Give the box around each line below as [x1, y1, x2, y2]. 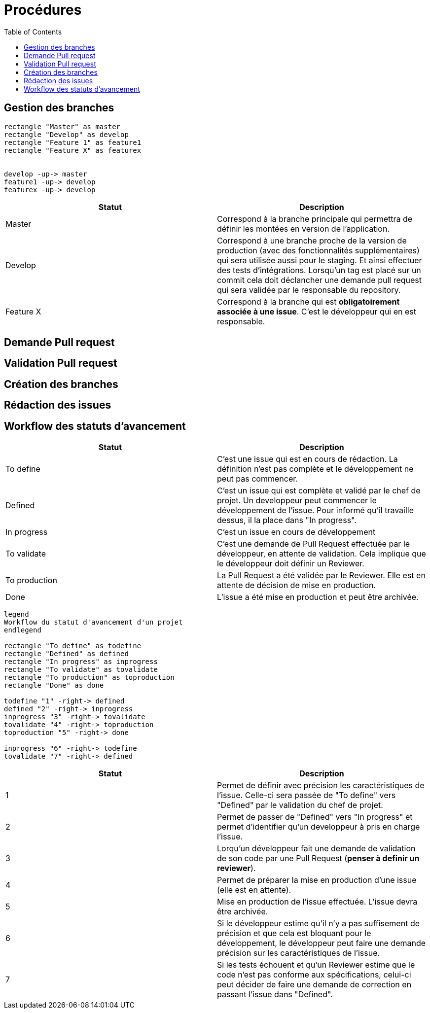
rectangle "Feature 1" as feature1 [4, 138, 142, 146]
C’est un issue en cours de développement [217, 527, 376, 537]
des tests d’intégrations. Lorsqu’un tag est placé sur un [217, 265, 421, 275]
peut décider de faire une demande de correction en [217, 979, 412, 990]
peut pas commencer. [217, 474, 298, 484]
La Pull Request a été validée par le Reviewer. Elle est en [217, 570, 426, 581]
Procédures [4, 1, 82, 18]
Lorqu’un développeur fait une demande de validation [217, 843, 416, 854]
